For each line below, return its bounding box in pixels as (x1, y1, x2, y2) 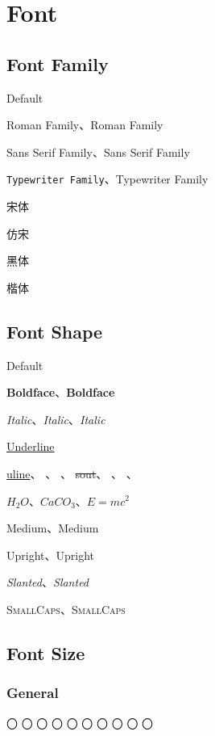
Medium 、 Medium (6, 519, 99, 536)
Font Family (6, 51, 109, 76)
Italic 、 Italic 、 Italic (6, 410, 105, 427)
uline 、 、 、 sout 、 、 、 (6, 465, 138, 482)
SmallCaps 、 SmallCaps (6, 600, 126, 617)
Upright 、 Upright (6, 546, 95, 563)
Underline (6, 438, 55, 455)
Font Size (6, 640, 85, 665)
